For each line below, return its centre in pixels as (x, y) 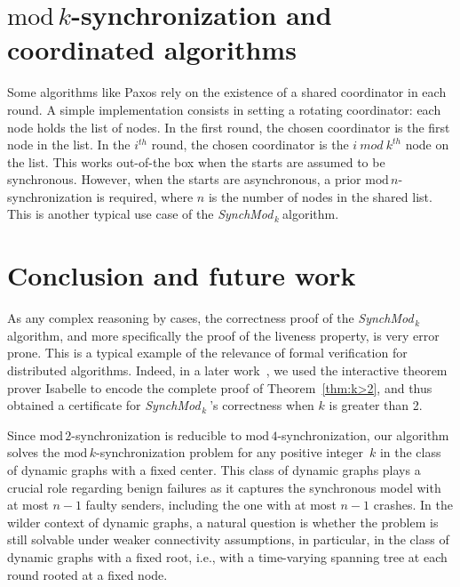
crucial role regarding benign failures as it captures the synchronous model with (224, 487)
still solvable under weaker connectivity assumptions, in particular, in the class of (228, 539)
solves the (34, 452)
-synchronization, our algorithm (363, 434)
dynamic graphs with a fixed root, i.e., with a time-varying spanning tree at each (227, 556)
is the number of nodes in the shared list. (320, 196)
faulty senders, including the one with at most (211, 505)
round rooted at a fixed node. (87, 574)
